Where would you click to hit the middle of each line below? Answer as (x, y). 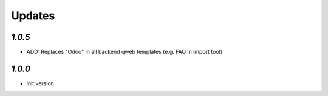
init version (40, 83)
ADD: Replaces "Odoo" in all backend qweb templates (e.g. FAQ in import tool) (125, 52)
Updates (33, 16)
